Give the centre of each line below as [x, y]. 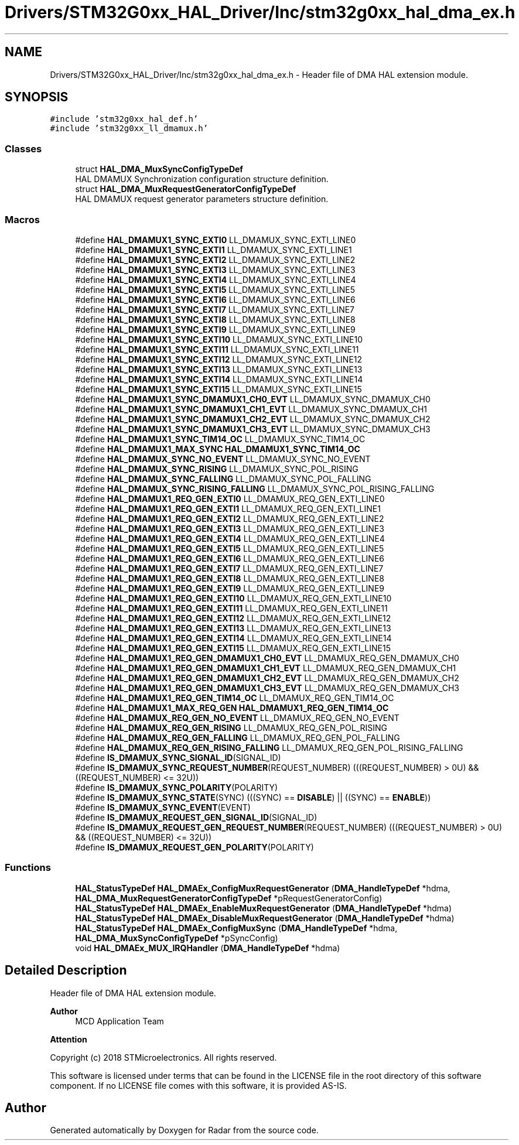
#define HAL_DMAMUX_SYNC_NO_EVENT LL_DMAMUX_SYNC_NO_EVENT [223, 459]
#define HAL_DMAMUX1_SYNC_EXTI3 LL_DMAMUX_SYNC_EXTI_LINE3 [215, 269]
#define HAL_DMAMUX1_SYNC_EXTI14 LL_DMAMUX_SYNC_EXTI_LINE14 [219, 379]
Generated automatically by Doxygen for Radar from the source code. [184, 1130]
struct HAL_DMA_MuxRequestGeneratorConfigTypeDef [186, 189]
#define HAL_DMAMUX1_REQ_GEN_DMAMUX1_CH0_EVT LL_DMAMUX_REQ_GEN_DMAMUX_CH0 [267, 658]
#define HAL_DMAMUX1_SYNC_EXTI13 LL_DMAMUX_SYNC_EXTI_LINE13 [219, 369]
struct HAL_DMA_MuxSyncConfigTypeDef [159, 169]
